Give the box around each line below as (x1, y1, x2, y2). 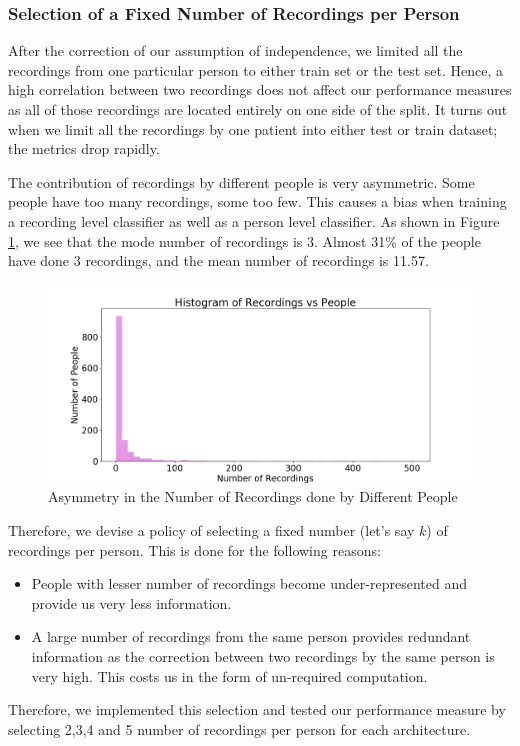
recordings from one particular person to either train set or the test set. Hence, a (8, 59, 503, 80)
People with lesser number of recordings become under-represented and (31, 573, 467, 594)
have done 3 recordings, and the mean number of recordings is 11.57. (8, 250, 429, 271)
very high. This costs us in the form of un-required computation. (31, 665, 428, 686)
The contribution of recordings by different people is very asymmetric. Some (8, 171, 475, 192)
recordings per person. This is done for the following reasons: (8, 539, 381, 560)
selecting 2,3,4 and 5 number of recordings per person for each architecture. (8, 718, 471, 739)
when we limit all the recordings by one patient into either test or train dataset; (8, 118, 498, 139)
